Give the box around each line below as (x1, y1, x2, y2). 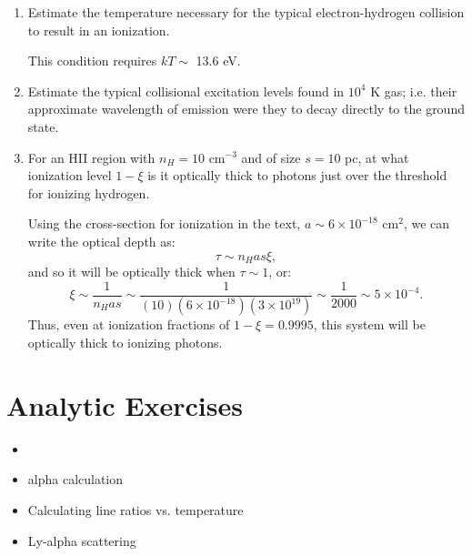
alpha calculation (27, 470, 124, 489)
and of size (241, 147, 301, 167)
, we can (403, 214, 450, 233)
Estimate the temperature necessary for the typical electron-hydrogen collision (27, 3, 465, 21)
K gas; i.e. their (370, 81, 457, 100)
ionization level (27, 166, 112, 185)
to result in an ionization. (27, 20, 170, 39)
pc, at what (345, 147, 409, 167)
